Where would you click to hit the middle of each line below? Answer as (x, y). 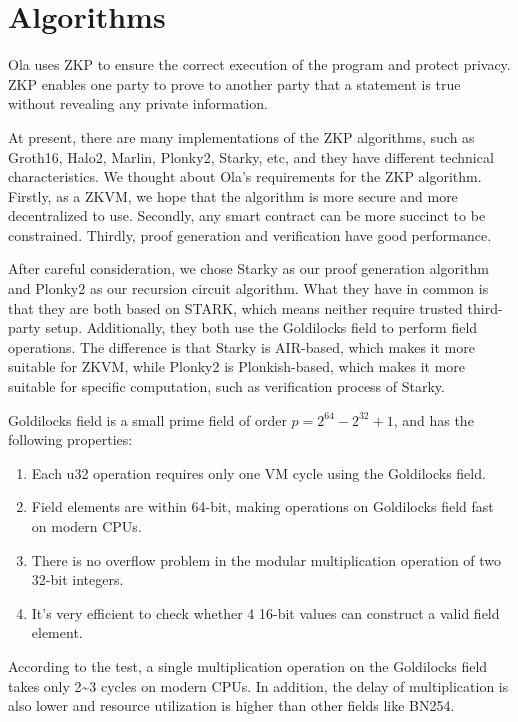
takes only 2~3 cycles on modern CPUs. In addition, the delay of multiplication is (258, 685)
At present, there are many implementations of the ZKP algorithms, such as (241, 136)
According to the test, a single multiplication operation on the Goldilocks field (248, 665)
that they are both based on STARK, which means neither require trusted (235, 307)
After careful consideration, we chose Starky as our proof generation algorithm (248, 268)
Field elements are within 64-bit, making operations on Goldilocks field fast (262, 506)
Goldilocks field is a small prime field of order (147, 419)
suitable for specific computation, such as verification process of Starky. (226, 386)
